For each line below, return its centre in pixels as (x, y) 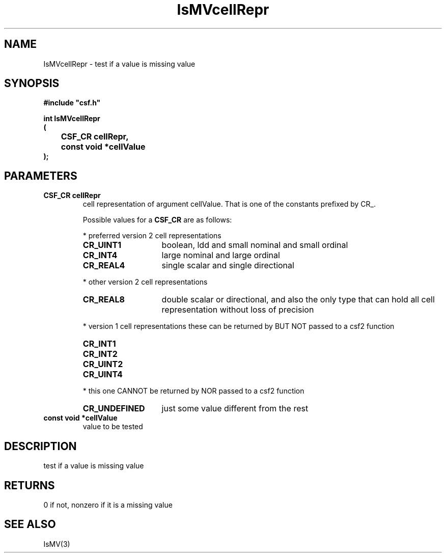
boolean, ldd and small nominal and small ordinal (255, 245)
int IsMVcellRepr (72, 119)
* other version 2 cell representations (145, 282)
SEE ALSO (30, 524)
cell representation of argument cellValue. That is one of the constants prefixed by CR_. (229, 204)
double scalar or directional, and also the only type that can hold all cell (298, 300)
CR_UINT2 (103, 364)
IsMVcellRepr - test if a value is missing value (119, 64)
